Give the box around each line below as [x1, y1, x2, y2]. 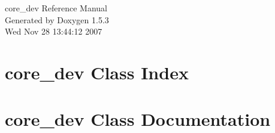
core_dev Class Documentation [5, 107, 271, 131]
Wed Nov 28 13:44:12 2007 [5, 25, 102, 38]
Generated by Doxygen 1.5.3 [5, 13, 109, 26]
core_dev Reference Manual [5, 2, 107, 14]
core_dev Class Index [5, 60, 189, 84]
